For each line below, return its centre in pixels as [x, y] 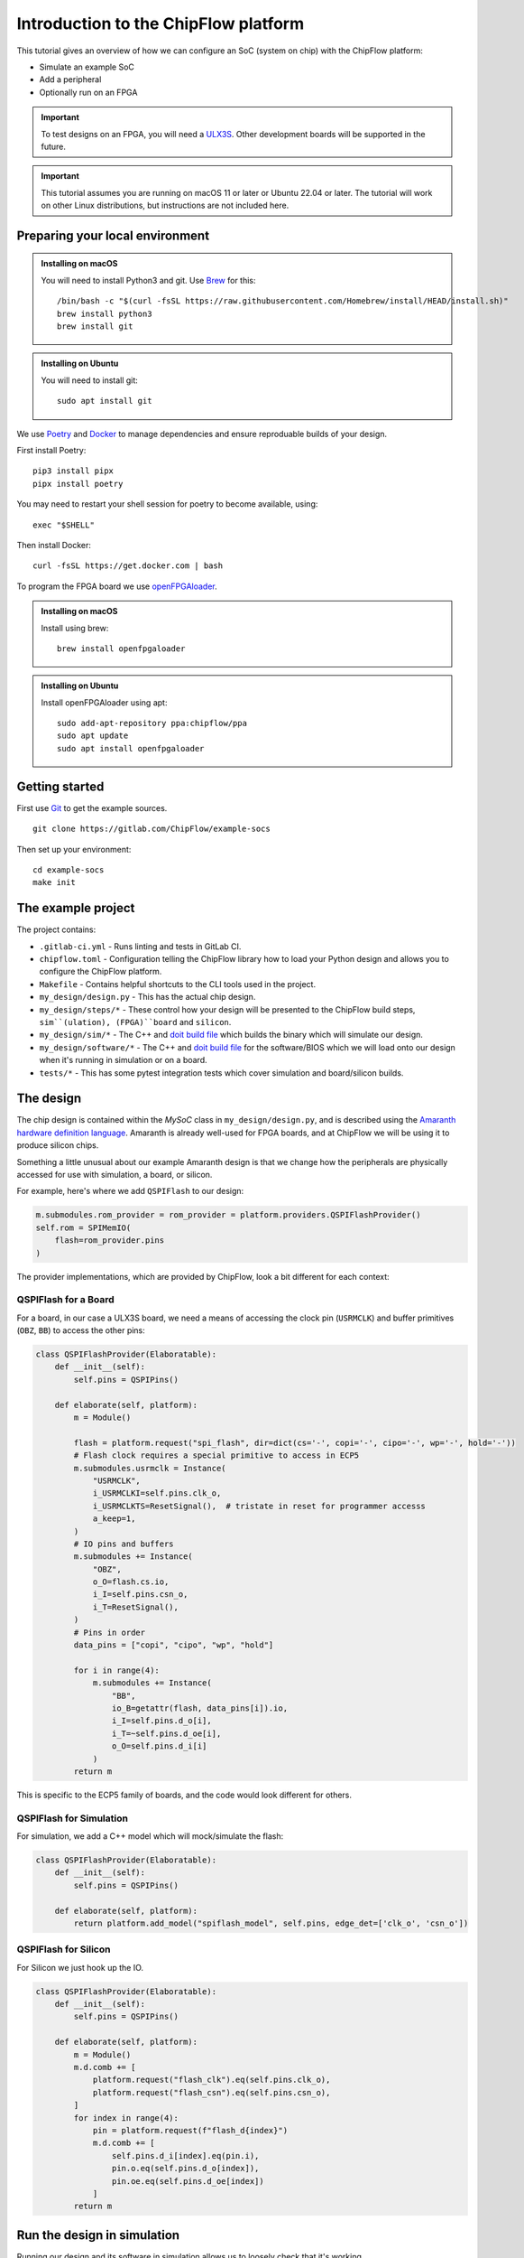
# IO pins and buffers [124, 1544]
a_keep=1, [114, 1519]
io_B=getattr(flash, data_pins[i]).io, [200, 1708]
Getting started [60, 786]
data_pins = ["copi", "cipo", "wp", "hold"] [174, 1645]
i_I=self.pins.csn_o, [140, 1595]
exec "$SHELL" [64, 525]
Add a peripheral [70, 79]
